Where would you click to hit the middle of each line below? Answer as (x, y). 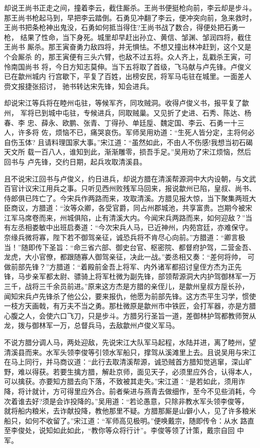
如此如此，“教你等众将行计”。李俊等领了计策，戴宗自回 (144, 430)
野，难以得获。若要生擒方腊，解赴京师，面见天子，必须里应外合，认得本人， (130, 371)
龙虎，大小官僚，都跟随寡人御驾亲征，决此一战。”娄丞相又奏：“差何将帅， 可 (129, 257)
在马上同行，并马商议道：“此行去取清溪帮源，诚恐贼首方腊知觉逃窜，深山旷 (128, 362)
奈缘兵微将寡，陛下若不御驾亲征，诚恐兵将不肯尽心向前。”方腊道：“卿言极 (125, 237)
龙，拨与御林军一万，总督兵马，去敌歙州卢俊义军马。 (91, 325)
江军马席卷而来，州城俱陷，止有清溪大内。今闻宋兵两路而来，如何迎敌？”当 (128, 217)
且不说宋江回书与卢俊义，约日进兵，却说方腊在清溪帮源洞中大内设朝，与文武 (130, 178)
